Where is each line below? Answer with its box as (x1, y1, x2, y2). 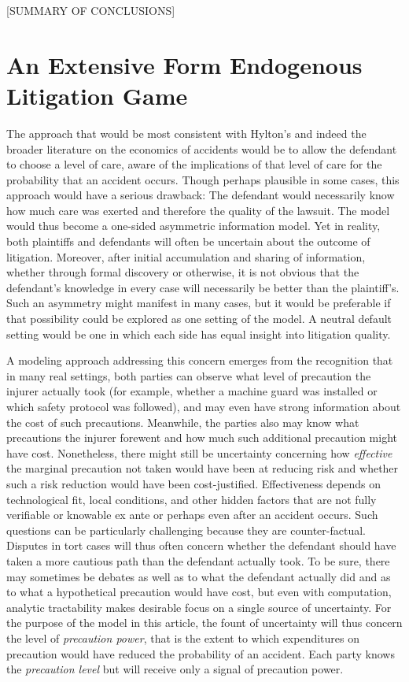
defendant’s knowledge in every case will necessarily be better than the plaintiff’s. (6, 279, 400, 295)
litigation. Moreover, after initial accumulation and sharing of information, (6, 248, 366, 265)
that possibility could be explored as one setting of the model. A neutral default (6, 310, 392, 327)
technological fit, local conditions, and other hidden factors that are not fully (6, 491, 377, 507)
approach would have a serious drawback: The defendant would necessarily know (6, 187, 395, 203)
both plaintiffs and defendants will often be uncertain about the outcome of (6, 233, 370, 250)
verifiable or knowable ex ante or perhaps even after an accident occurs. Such (6, 506, 378, 523)
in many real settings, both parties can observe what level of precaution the (6, 367, 371, 384)
